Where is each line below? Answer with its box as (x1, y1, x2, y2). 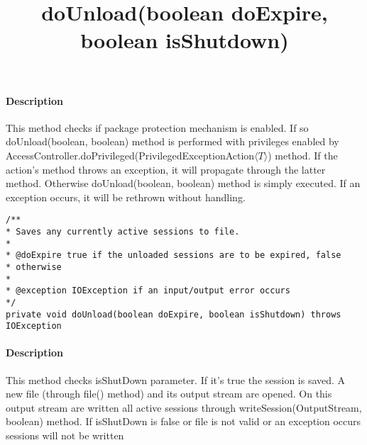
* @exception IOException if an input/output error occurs (6, 286, 290, 296)
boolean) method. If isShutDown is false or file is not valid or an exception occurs (6, 414, 361, 429)
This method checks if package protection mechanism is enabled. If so (6, 120, 309, 135)
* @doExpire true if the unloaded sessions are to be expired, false (6, 250, 341, 261)
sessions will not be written (6, 428, 124, 443)
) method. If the (268, 147, 338, 162)
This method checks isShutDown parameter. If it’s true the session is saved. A (6, 372, 346, 387)
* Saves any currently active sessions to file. (6, 226, 240, 237)
